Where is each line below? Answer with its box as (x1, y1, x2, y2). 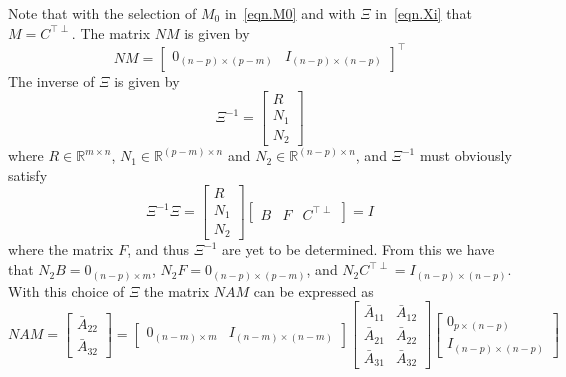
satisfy (8, 164, 48, 185)
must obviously (419, 145, 512, 166)
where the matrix (8, 239, 114, 260)
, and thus (127, 239, 190, 260)
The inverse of (8, 70, 95, 91)
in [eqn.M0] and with (224, 3, 356, 23)
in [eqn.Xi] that (375, 3, 472, 23)
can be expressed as (253, 280, 374, 301)
